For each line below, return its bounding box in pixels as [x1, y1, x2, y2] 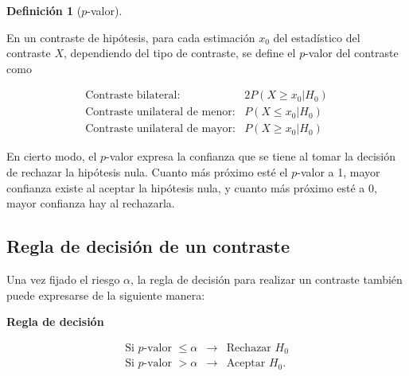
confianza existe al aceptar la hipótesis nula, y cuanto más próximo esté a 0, [6, 179, 377, 196]
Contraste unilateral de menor [85, 107, 232, 118]
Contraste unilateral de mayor [85, 123, 233, 135]
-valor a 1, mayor [297, 164, 380, 180]
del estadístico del [273, 29, 360, 45]
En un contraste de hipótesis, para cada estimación [6, 29, 255, 45]
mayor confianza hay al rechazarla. [6, 195, 175, 211]
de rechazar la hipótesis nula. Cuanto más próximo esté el [6, 164, 288, 180]
